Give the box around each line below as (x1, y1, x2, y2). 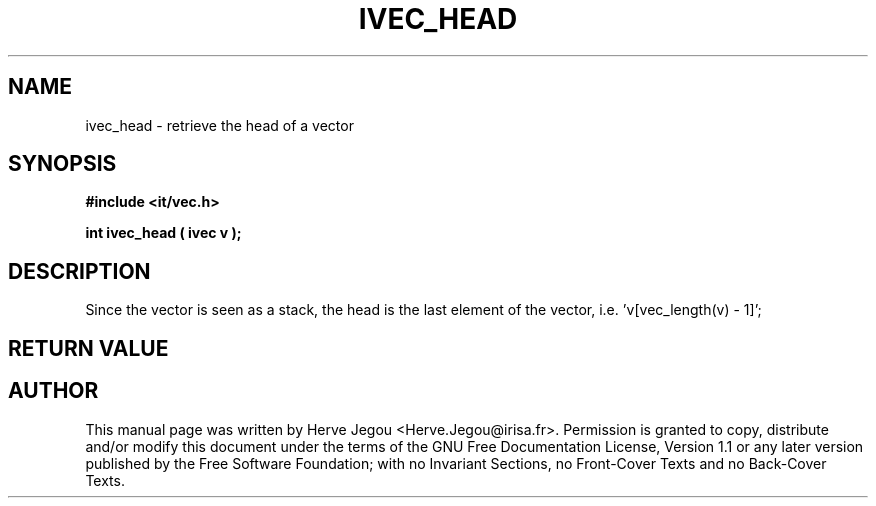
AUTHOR (8, 378, 99, 404)
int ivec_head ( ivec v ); (85, 224, 242, 242)
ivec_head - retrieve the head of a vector (85, 116, 354, 134)
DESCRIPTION (8, 258, 151, 284)
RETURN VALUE (8, 335, 169, 361)
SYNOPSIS (8, 151, 117, 177)
